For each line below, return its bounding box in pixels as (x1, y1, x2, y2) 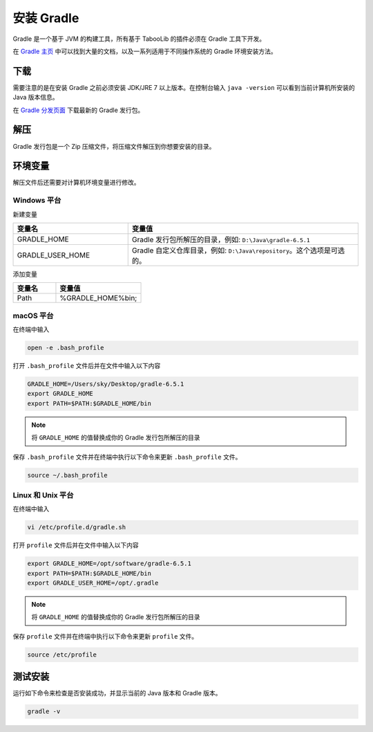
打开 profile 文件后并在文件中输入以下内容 (12, 541, 139, 549)
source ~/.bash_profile (27, 471, 108, 479)
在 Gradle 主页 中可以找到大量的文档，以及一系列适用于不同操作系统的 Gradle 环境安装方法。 (12, 47, 278, 55)
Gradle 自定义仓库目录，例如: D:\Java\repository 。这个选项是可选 (131, 246, 345, 255)
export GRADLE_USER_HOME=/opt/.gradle (27, 579, 159, 587)
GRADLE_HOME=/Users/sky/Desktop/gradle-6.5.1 (27, 381, 184, 388)
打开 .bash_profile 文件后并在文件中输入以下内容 (12, 362, 161, 370)
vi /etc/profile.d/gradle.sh (27, 523, 126, 531)
